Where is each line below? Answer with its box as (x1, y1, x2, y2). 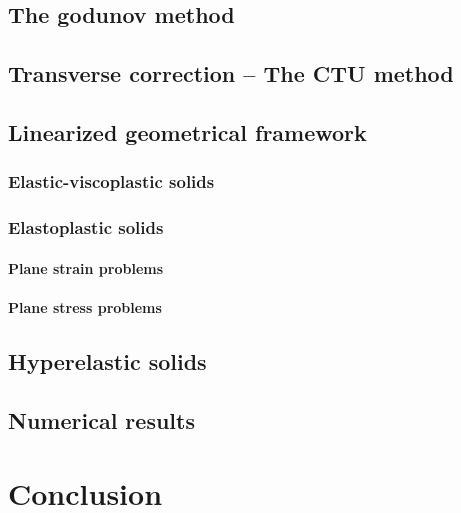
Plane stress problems (8, 296, 162, 317)
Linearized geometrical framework (8, 116, 367, 147)
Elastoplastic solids (8, 215, 164, 240)
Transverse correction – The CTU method (8, 58, 454, 89)
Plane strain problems (8, 257, 164, 278)
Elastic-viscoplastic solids (8, 169, 215, 194)
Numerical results (8, 404, 195, 435)
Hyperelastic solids (8, 345, 207, 376)
